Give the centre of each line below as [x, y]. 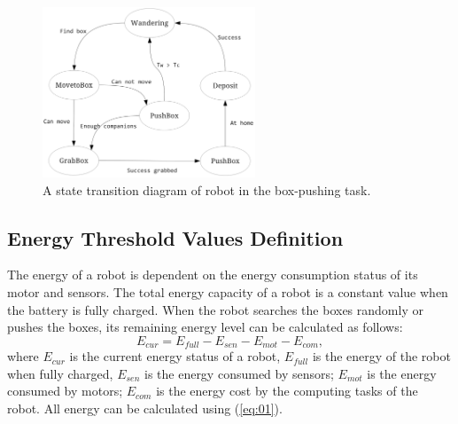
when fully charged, [60, 373]
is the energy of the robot [381, 356]
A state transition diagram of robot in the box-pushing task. [207, 189]
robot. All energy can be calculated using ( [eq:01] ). [145, 408]
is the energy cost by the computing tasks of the [287, 391]
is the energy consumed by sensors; [239, 373]
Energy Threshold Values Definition [175, 237]
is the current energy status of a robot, [175, 356]
